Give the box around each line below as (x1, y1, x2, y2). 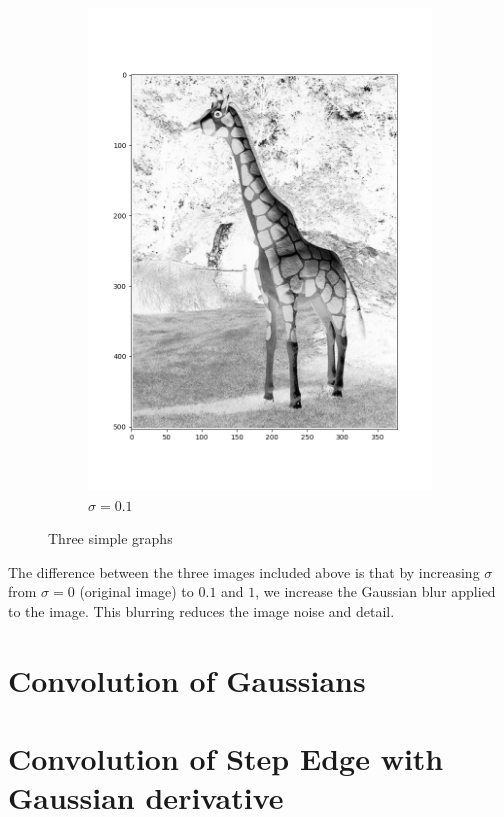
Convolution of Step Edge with (8, 738, 444, 779)
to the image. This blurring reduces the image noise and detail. (8, 600, 395, 621)
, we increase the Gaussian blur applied (255, 581, 496, 602)
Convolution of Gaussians (8, 659, 366, 700)
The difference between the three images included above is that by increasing (8, 561, 480, 582)
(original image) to (79, 581, 194, 602)
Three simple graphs (48, 528, 173, 549)
